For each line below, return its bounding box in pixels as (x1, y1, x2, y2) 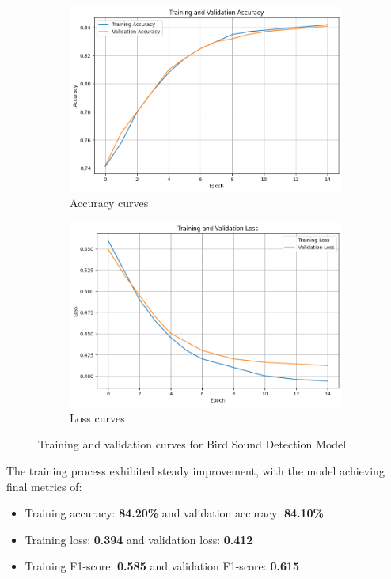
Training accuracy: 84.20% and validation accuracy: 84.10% (25, 505, 324, 521)
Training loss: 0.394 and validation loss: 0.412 (25, 531, 253, 547)
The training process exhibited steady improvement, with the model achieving (6, 463, 385, 479)
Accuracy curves (70, 195, 149, 211)
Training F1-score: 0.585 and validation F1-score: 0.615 (25, 558, 300, 574)
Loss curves (70, 409, 125, 426)
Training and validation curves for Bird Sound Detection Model (38, 436, 347, 452)
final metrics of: (6, 478, 82, 494)
